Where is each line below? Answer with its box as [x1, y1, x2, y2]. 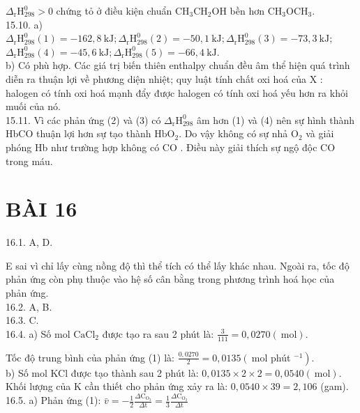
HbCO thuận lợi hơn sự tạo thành [6, 126, 151, 141]
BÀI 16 [6, 194, 77, 223]
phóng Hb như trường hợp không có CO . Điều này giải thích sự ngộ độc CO [6, 139, 336, 154]
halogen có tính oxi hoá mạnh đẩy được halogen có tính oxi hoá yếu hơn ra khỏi [6, 85, 348, 100]
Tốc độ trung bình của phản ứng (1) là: [6, 350, 174, 364]
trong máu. [6, 153, 53, 168]
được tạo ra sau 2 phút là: [102, 326, 214, 341]
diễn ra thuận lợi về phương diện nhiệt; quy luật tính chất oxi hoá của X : [6, 71, 323, 86]
